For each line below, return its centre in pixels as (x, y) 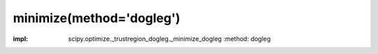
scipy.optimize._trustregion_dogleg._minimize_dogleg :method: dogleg (169, 39)
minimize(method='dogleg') (97, 18)
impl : (20, 39)
